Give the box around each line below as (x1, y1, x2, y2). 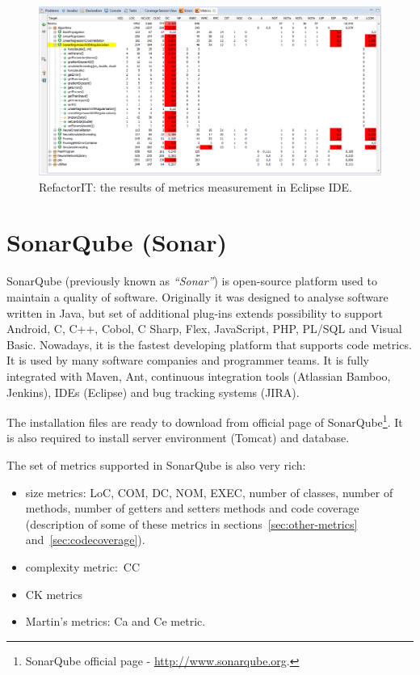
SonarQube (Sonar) (6, 226, 228, 259)
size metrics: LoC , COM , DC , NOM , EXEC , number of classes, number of (25, 483, 393, 500)
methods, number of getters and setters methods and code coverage (25, 500, 359, 517)
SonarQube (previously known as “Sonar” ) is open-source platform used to (6, 272, 377, 289)
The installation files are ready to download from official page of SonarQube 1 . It (6, 411, 403, 430)
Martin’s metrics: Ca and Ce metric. (25, 613, 206, 630)
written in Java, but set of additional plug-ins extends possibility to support (6, 304, 383, 321)
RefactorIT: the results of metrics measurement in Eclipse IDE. (39, 178, 352, 195)
